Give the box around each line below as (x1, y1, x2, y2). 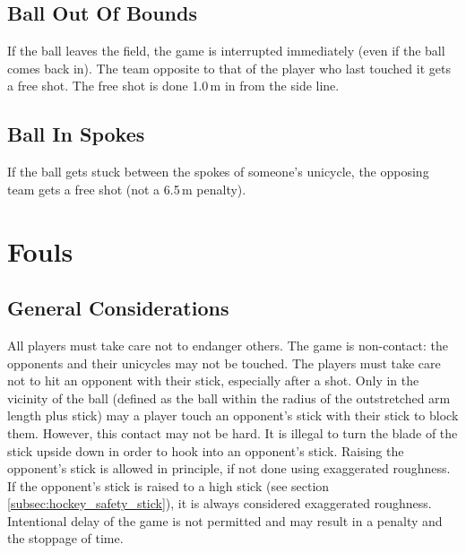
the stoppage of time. (7, 529, 124, 548)
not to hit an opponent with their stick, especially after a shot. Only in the (7, 371, 419, 390)
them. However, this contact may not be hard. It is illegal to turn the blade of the (7, 423, 458, 442)
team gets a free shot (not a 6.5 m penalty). (7, 179, 246, 198)
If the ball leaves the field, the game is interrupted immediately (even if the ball (7, 41, 445, 60)
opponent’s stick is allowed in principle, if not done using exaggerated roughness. (7, 459, 451, 478)
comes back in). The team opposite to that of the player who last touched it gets (7, 58, 451, 77)
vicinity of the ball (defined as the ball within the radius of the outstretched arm (7, 388, 451, 407)
